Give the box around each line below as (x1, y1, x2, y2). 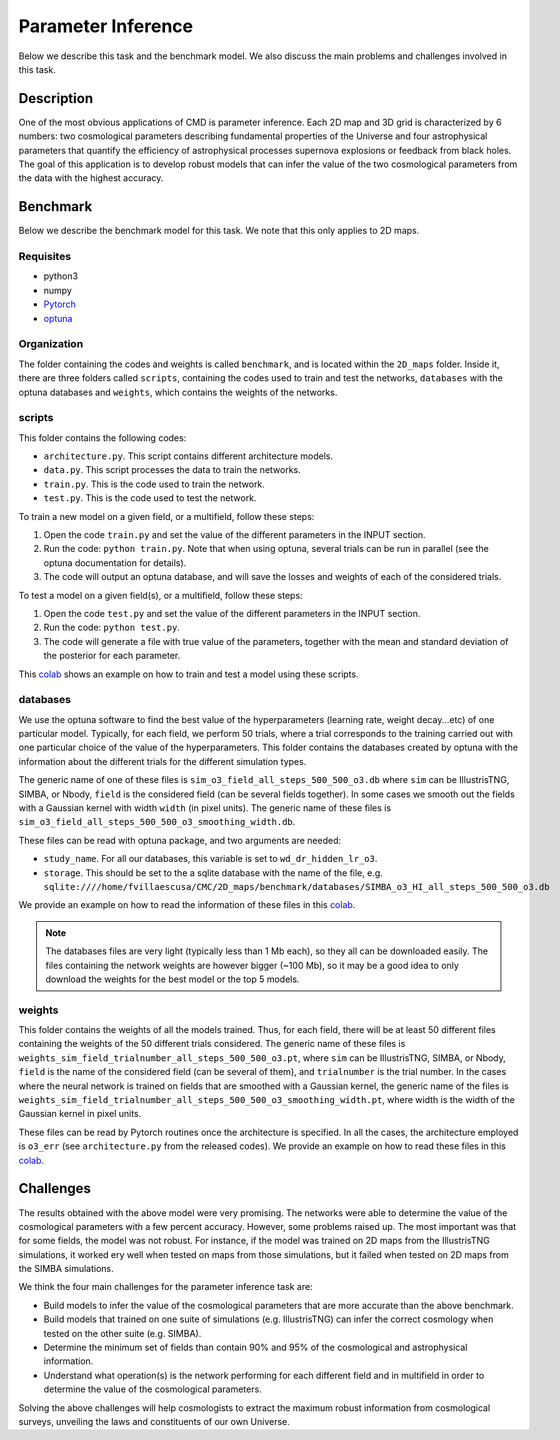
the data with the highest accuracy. (18, 172, 164, 184)
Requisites (18, 250, 72, 264)
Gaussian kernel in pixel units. (18, 1108, 142, 1120)
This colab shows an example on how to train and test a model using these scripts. (18, 668, 359, 680)
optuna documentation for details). (43, 556, 187, 569)
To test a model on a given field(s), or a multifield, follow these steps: (18, 589, 304, 601)
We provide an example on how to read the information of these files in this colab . (18, 899, 356, 911)
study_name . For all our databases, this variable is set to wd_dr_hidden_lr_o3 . (43, 853, 378, 865)
